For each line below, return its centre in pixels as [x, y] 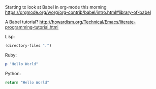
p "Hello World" [22, 64]
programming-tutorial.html [32, 27]
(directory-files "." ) [28, 46]
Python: [13, 73]
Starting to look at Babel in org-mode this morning [56, 7]
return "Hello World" [27, 82]
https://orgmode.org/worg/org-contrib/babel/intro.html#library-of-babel [78, 12]
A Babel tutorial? [22, 22]
